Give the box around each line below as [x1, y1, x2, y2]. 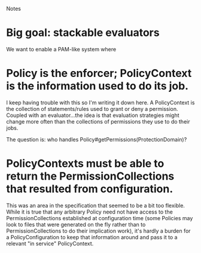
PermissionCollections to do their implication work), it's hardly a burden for [6, 227, 191, 235]
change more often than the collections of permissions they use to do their [6, 118, 190, 125]
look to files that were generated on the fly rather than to [6, 221, 146, 228]
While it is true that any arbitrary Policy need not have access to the [6, 208, 173, 215]
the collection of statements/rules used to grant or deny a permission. [6, 105, 178, 112]
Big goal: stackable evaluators [6, 26, 160, 39]
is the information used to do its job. [6, 79, 189, 93]
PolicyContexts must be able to [6, 157, 165, 171]
